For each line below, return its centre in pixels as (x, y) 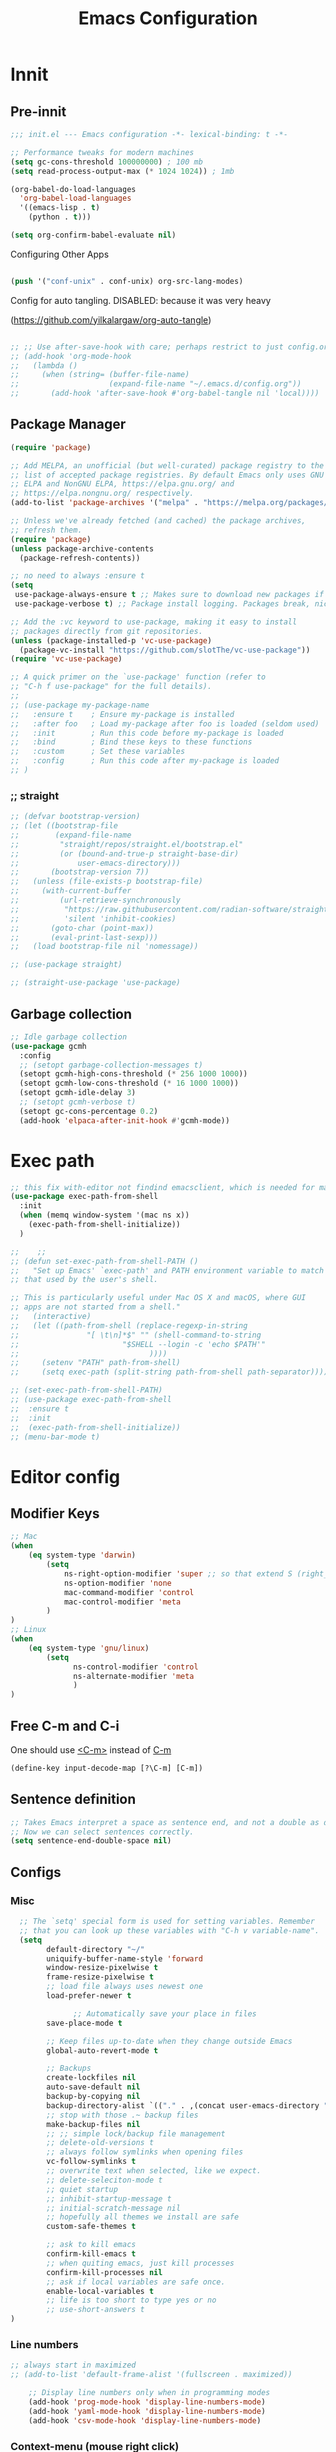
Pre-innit (38, 111)
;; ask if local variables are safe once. (136, 2282)
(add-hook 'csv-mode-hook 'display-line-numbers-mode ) (145, 2420)
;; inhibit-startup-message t (109, 2198)
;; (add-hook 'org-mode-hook (71, 356)
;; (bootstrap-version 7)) (80, 872)
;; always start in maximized (73, 2365)
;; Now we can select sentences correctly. (102, 1832)
